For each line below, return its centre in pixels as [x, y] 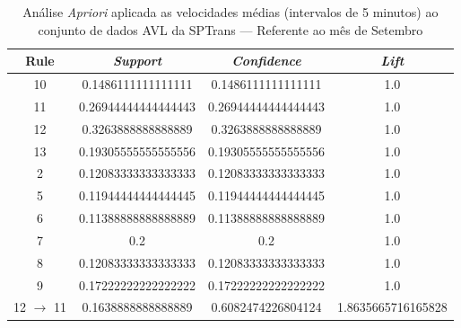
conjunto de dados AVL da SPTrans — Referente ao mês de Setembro [230, 29]
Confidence [266, 61]
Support [137, 61]
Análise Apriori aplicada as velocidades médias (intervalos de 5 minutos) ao [230, 12]
